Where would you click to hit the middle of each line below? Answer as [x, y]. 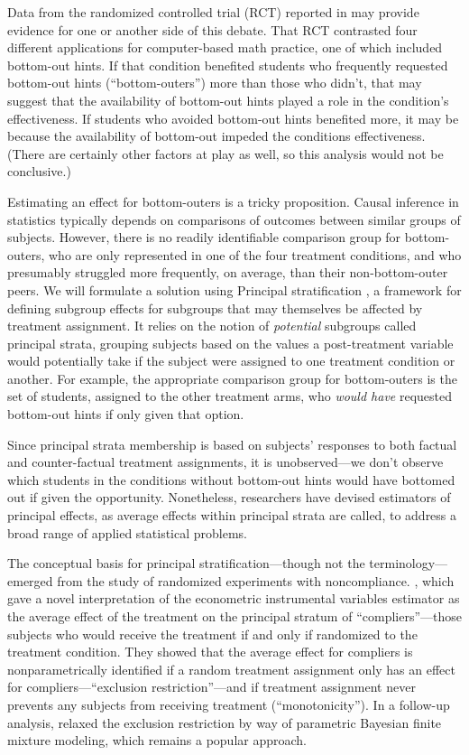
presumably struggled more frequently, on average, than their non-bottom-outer [228, 272]
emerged [30, 580]
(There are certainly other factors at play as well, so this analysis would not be [225, 153]
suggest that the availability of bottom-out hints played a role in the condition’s [228, 100]
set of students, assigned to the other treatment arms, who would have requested [230, 396]
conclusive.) [39, 171]
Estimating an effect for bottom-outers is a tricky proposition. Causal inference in [233, 201]
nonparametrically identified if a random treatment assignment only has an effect [231, 669]
